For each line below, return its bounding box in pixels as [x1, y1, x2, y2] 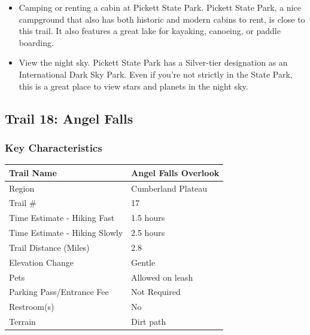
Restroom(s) [9, 300, 54, 313]
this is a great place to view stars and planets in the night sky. [19, 79, 248, 92]
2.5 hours [131, 226, 165, 239]
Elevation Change [9, 256, 74, 268]
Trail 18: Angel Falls [5, 109, 133, 127]
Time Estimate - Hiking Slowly [9, 226, 123, 239]
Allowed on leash [131, 271, 193, 283]
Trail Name [9, 166, 57, 179]
